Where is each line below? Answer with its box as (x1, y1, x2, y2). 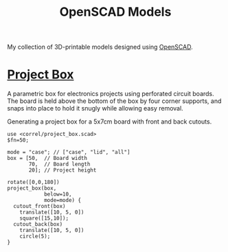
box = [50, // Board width (7, 155, 88, 162)
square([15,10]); (19, 215, 69, 222)
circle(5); (19, 233, 51, 240)
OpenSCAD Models (59, 4, 172, 20)
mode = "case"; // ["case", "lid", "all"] (7, 149, 130, 156)
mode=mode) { (43, 197, 81, 204)
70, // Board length (28, 161, 91, 168)
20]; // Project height (28, 167, 97, 174)
